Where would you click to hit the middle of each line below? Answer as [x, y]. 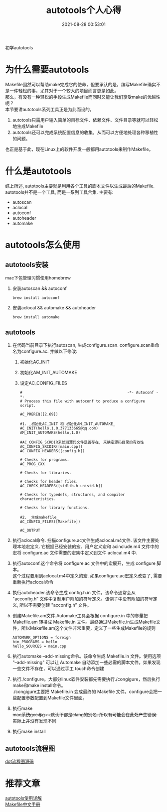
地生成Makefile [28, 126]
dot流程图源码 [19, 761]
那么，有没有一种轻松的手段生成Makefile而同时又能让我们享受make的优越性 [83, 97]
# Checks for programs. [45, 460]
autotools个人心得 [84, 10]
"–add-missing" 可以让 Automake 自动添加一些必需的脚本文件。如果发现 [86, 662]
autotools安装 [27, 265]
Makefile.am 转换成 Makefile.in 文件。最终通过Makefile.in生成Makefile [84, 622]
